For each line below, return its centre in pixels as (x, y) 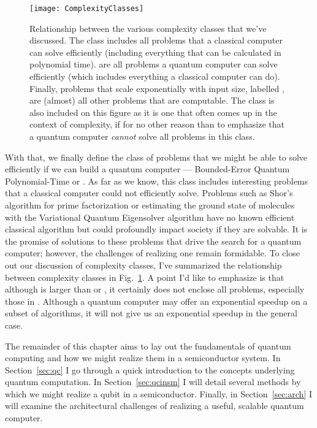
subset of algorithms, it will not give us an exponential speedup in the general (151, 313)
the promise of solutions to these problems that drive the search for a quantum (153, 241)
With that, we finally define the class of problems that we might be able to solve (156, 157)
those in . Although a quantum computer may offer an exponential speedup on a (156, 301)
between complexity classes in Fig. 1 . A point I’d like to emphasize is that (145, 277)
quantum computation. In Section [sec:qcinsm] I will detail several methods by (153, 382)
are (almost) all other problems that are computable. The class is (152, 100)
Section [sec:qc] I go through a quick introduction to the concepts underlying (150, 369)
